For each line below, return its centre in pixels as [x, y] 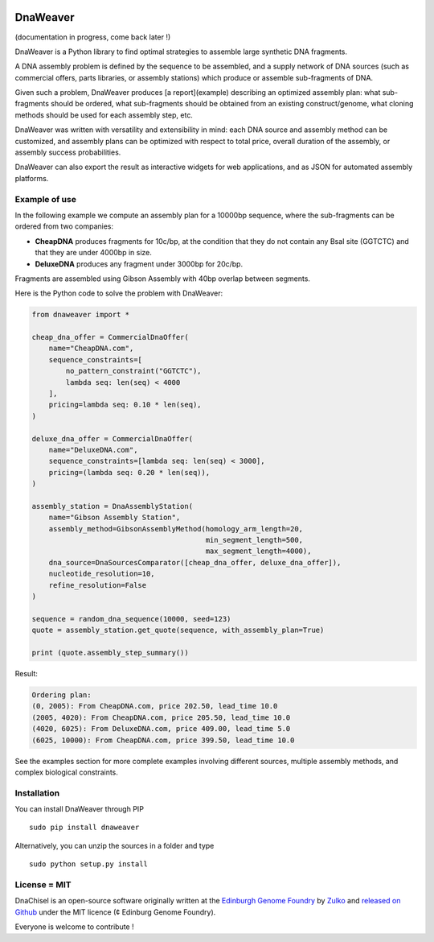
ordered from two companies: [64, 226]
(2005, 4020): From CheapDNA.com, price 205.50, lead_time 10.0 [161, 717]
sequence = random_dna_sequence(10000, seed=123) [131, 619]
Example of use [45, 199]
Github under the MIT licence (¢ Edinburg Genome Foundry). [115, 912]
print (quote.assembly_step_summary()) [110, 653]
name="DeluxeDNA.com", [93, 450]
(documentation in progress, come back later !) [93, 37]
